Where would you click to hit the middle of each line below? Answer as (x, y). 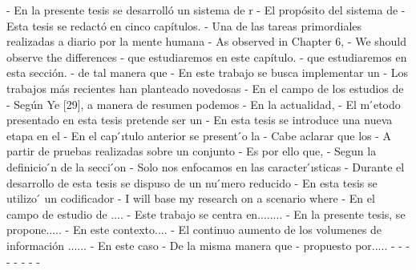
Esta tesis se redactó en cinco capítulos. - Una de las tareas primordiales (184, 25)
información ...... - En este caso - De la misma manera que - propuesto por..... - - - (208, 245)
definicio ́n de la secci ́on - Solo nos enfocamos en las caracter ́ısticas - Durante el (206, 166)
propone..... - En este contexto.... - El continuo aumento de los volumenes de (194, 230)
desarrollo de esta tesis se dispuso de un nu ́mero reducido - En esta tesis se (192, 182)
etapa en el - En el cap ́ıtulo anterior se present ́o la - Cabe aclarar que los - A (199, 135)
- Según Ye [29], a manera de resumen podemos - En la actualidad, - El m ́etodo (204, 104)
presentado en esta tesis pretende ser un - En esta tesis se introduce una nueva (200, 120)
